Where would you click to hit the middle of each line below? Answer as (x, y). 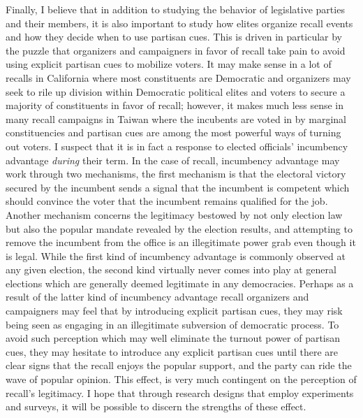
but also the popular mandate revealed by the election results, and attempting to (179, 228)
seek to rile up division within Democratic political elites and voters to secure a (176, 91)
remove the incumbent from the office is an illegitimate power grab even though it (181, 242)
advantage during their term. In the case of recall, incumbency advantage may (173, 160)
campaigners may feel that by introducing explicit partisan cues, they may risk (174, 311)
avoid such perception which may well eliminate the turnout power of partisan (173, 338)
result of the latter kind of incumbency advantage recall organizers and (157, 297)
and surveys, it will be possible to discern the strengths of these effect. (156, 406)
